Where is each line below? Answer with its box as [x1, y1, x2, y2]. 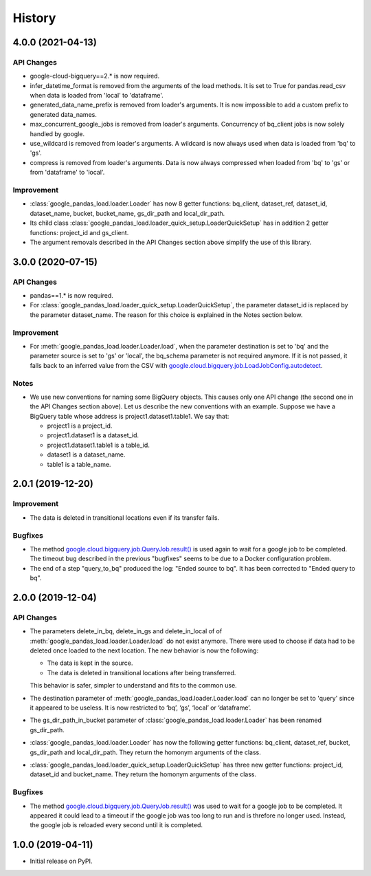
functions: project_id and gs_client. [30, 228, 129, 237]
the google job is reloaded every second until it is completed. [30, 821, 203, 829]
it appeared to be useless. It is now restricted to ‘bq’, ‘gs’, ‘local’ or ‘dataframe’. [30, 703, 251, 712]
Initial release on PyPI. [30, 857, 93, 866]
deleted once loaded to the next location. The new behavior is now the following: [30, 646, 259, 655]
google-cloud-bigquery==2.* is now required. [30, 72, 160, 80]
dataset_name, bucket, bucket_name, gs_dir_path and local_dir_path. [30, 209, 225, 217]
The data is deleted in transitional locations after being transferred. [47, 668, 236, 677]
